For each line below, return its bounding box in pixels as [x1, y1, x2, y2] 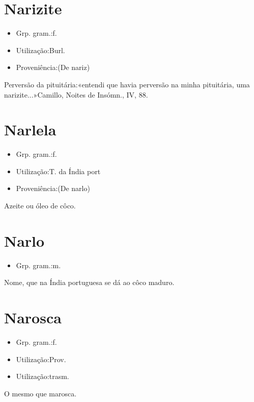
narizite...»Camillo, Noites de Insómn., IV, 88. [4, 89, 148, 100]
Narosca [4, 307, 62, 328]
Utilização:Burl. [16, 44, 65, 55]
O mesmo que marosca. [4, 388, 77, 398]
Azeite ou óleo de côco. [4, 200, 76, 210]
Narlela [4, 119, 57, 140]
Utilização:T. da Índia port [16, 165, 101, 176]
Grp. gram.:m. [16, 259, 61, 270]
